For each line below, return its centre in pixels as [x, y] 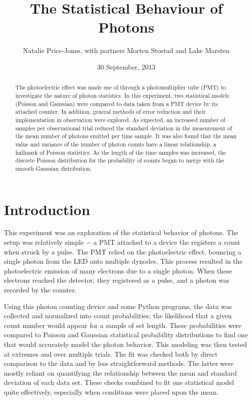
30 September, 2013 [126, 66]
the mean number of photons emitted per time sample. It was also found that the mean [126, 136]
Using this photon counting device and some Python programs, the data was [118, 306]
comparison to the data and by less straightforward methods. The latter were [119, 363]
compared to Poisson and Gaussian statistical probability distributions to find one [126, 335]
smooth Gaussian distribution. [54, 168]
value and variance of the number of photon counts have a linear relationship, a [116, 144]
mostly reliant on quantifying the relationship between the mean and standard [120, 373]
